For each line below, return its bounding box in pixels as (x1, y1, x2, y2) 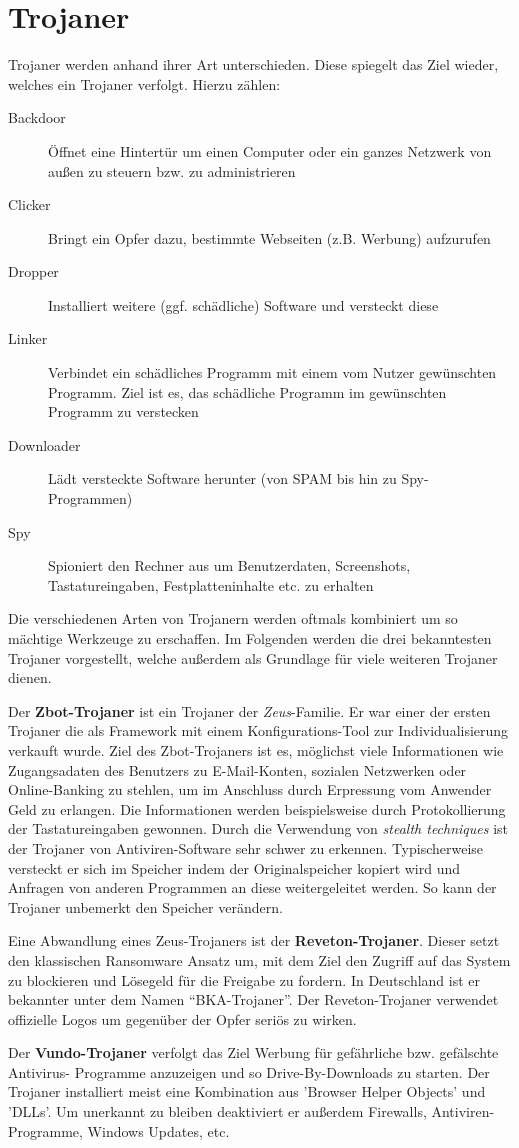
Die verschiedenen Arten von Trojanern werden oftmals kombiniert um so (8, 608, 458, 629)
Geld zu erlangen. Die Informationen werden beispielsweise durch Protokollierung (8, 798, 506, 819)
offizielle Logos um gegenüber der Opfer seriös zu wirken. (8, 1008, 357, 1029)
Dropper (8, 261, 59, 282)
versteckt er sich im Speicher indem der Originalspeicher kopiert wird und (8, 857, 461, 878)
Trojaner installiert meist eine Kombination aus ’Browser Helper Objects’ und (8, 1081, 486, 1102)
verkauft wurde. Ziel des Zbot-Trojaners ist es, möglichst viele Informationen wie (8, 739, 504, 760)
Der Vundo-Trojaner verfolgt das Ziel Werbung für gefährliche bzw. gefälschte (8, 1042, 499, 1063)
